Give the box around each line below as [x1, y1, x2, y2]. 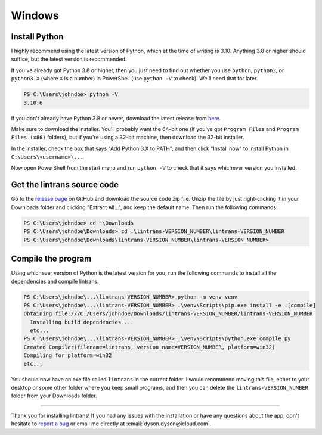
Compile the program [11, 254, 92, 264]
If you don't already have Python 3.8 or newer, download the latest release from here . [11, 114, 221, 122]
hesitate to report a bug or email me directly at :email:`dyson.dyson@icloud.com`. [11, 420, 212, 427]
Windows [11, 9, 59, 22]
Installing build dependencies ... [30, 319, 134, 325]
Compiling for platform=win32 [23, 352, 112, 359]
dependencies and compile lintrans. [11, 278, 99, 285]
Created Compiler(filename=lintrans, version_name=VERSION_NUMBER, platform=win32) [23, 343, 275, 350]
